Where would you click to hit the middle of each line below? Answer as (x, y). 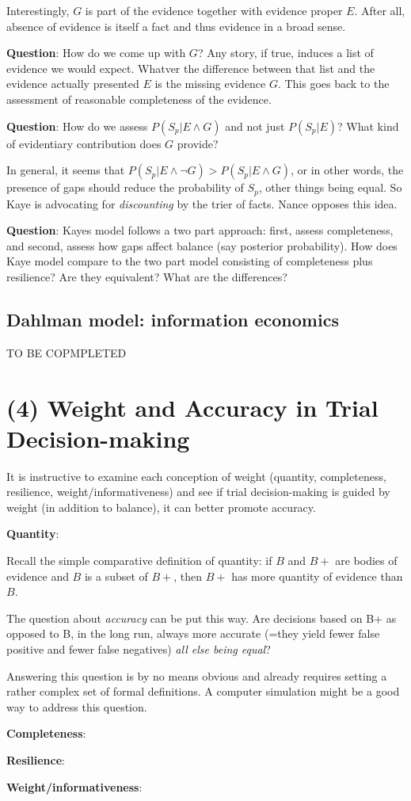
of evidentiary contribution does (84, 143)
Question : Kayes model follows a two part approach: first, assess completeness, (200, 230)
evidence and (38, 576)
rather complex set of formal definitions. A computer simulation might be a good (203, 691)
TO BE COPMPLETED (67, 352)
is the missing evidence (210, 84)
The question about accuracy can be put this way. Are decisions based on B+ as (202, 618)
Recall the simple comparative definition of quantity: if (139, 561)
